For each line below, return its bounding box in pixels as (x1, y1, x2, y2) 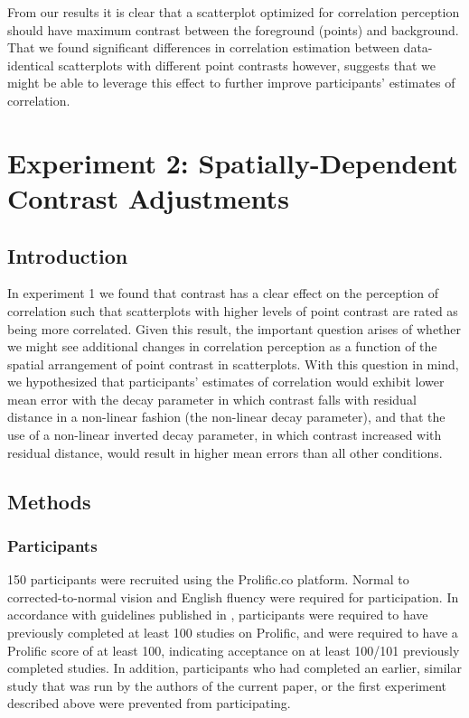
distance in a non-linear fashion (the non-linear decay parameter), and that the (7, 407, 446, 426)
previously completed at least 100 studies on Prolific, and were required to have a (7, 623, 458, 642)
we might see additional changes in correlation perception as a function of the (7, 337, 437, 356)
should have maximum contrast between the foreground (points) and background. (7, 20, 459, 39)
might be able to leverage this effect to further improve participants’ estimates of (7, 73, 455, 92)
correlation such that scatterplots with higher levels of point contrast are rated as (7, 301, 458, 320)
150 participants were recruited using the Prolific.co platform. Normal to (7, 570, 409, 589)
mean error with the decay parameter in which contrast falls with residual (7, 389, 417, 408)
